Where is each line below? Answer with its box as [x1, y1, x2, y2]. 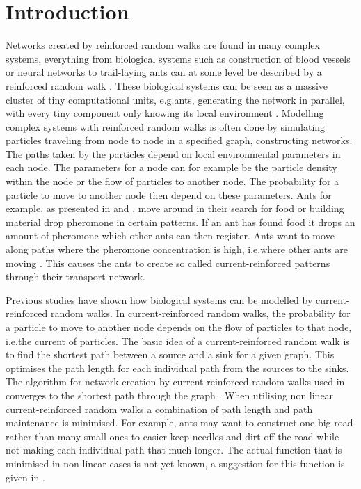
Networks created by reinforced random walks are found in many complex [6, 38, 320, 52]
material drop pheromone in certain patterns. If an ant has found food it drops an [6, 214, 355, 229]
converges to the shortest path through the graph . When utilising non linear [6, 387, 334, 402]
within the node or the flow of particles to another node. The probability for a [6, 174, 339, 189]
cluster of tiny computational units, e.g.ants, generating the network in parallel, [6, 92, 345, 106]
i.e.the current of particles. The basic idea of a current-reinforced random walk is [6, 333, 350, 348]
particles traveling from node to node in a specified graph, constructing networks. [6, 133, 353, 147]
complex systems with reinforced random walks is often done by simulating [6, 119, 326, 134]
